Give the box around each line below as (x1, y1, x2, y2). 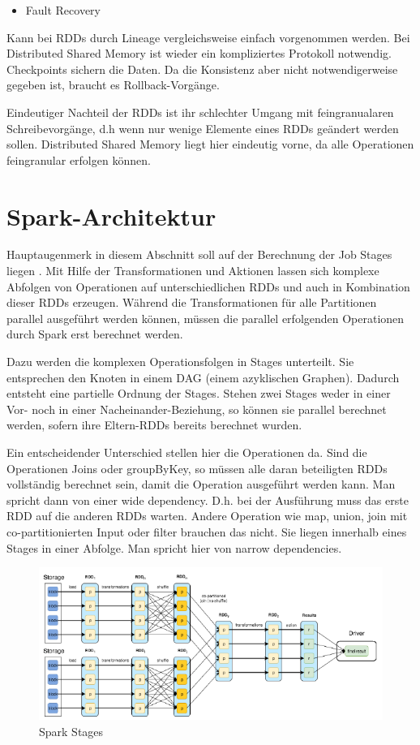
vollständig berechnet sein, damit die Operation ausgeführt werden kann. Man (6, 476, 396, 493)
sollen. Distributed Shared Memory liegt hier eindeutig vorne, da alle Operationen (6, 136, 414, 153)
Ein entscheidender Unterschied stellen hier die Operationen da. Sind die (6, 444, 367, 460)
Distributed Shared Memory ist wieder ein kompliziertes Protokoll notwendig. (6, 45, 392, 62)
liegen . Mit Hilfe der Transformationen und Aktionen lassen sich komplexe (6, 262, 379, 279)
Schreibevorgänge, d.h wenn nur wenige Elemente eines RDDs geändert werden (6, 119, 399, 136)
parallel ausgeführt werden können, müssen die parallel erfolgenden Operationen (6, 309, 405, 326)
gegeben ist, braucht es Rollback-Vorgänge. (6, 76, 220, 93)
